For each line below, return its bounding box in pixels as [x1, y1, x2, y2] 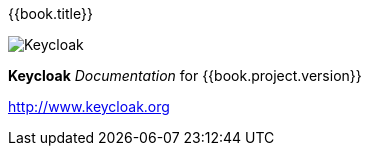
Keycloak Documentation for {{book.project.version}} [8, 67, 362, 84]
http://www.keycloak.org [8, 98, 170, 115]
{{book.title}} [8, 5, 93, 22]
